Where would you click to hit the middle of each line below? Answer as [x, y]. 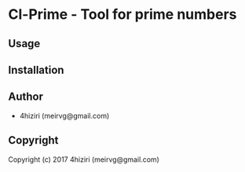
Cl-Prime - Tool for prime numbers [122, 15]
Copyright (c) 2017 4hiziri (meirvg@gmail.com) [84, 159]
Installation [36, 70]
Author [26, 97]
